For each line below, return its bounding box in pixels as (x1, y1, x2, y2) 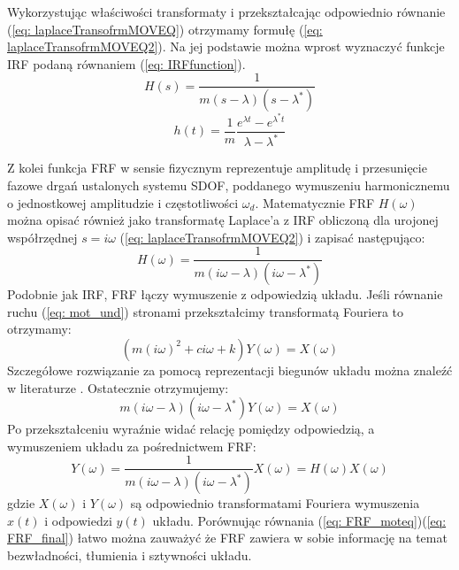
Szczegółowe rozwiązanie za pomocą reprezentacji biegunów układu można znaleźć (7, 360, 453, 379)
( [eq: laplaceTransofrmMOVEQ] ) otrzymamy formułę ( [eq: (7, 19, 323, 38)
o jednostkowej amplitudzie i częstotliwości (7, 193, 239, 212)
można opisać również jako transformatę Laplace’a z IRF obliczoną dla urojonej (7, 211, 439, 229)
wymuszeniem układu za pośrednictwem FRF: (7, 436, 256, 455)
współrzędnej (7, 227, 78, 246)
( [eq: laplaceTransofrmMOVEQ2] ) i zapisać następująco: (119, 227, 425, 246)
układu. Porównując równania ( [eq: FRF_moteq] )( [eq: (152, 511, 447, 529)
